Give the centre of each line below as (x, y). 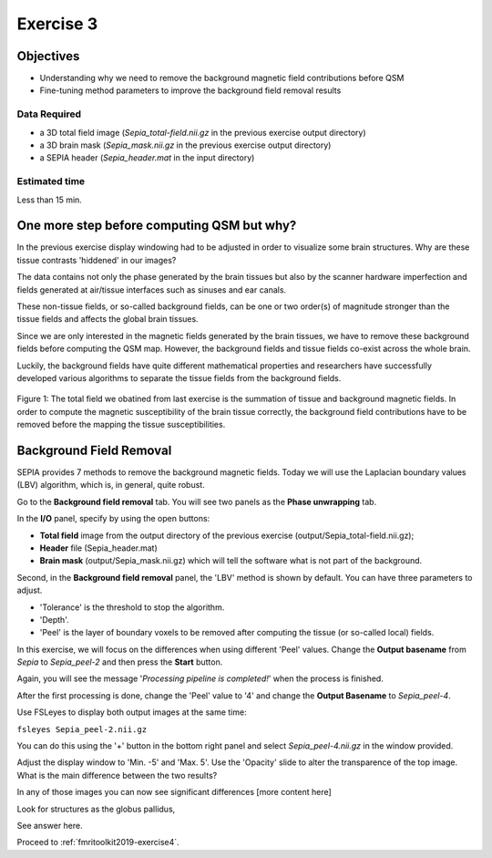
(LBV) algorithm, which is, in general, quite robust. (111, 485)
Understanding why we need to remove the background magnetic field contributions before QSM (222, 78)
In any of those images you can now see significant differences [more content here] (174, 792)
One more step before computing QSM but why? (157, 226)
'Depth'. (54, 619)
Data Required (49, 114)
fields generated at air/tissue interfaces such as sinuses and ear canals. (152, 289)
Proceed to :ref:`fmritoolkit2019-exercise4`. (98, 842)
